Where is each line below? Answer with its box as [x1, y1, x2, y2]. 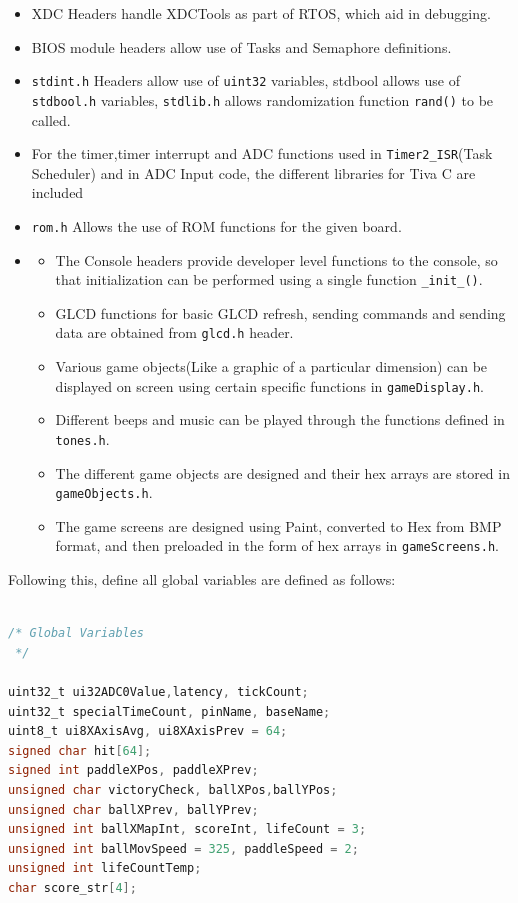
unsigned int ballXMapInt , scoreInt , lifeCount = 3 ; [8, 822, 367, 837]
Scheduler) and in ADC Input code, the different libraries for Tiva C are [31, 162, 476, 183]
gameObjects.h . [55, 482, 153, 503]
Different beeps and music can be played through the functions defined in [55, 409, 505, 430]
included [31, 182, 84, 203]
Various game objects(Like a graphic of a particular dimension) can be [55, 356, 488, 377]
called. [31, 109, 71, 130]
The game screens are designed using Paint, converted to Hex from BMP [55, 515, 502, 536]
